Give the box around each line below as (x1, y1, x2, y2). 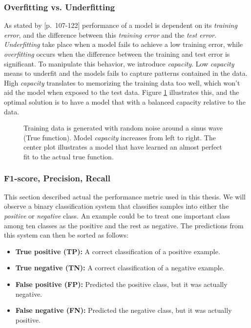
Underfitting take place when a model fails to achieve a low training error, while (4, 39, 243, 49)
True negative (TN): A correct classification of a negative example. (15, 262, 225, 273)
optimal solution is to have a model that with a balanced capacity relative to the (4, 96, 246, 107)
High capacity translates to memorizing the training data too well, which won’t (4, 77, 240, 87)
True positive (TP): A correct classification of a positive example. (15, 246, 220, 256)
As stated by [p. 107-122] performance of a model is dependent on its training (4, 20, 237, 30)
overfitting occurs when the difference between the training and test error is (4, 49, 230, 59)
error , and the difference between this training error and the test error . (4, 29, 216, 40)
